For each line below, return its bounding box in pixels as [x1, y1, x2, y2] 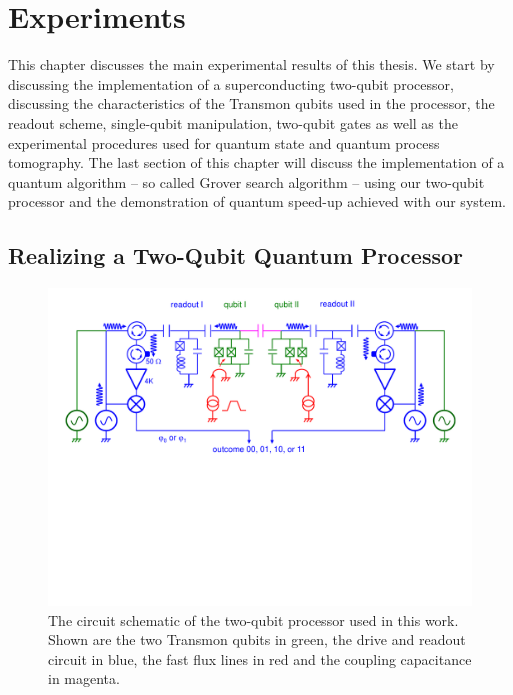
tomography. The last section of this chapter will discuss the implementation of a [8, 152, 505, 173]
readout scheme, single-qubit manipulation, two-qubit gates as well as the [8, 112, 458, 133]
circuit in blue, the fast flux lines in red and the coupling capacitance [48, 648, 472, 669]
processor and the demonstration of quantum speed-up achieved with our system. [8, 191, 507, 212]
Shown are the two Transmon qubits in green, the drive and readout [48, 629, 466, 650]
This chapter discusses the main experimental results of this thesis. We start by [8, 54, 495, 75]
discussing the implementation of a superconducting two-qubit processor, [8, 73, 454, 94]
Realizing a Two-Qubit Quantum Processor [8, 240, 463, 271]
